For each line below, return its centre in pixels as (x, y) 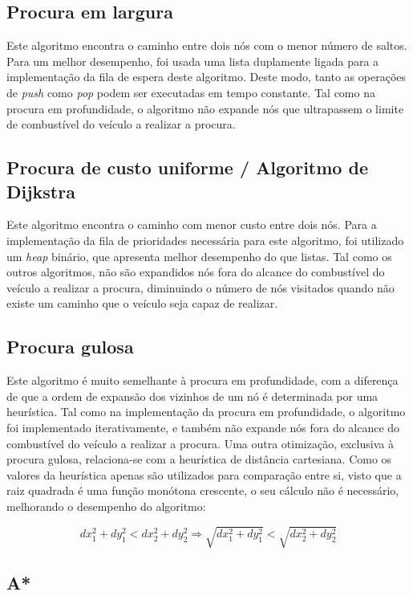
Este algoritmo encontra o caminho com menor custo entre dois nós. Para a (192, 225)
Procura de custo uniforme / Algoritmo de (187, 167)
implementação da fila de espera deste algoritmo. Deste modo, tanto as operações (206, 77)
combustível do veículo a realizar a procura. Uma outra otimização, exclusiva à (200, 443)
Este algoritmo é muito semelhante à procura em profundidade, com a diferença (202, 380)
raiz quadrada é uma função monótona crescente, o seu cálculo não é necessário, (203, 490)
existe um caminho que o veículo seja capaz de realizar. (142, 303)
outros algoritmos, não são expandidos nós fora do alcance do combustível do (196, 272)
